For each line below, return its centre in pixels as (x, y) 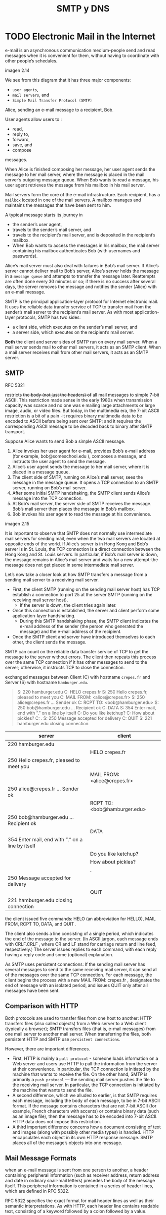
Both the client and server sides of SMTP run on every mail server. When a (81, 342)
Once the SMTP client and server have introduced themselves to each (84, 636)
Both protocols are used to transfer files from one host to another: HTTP (79, 1018)
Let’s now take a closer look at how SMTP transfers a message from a (76, 574)
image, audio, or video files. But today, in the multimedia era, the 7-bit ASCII (82, 410)
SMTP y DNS (83, 9)
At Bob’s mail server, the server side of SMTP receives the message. (82, 503)
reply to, (21, 134)
